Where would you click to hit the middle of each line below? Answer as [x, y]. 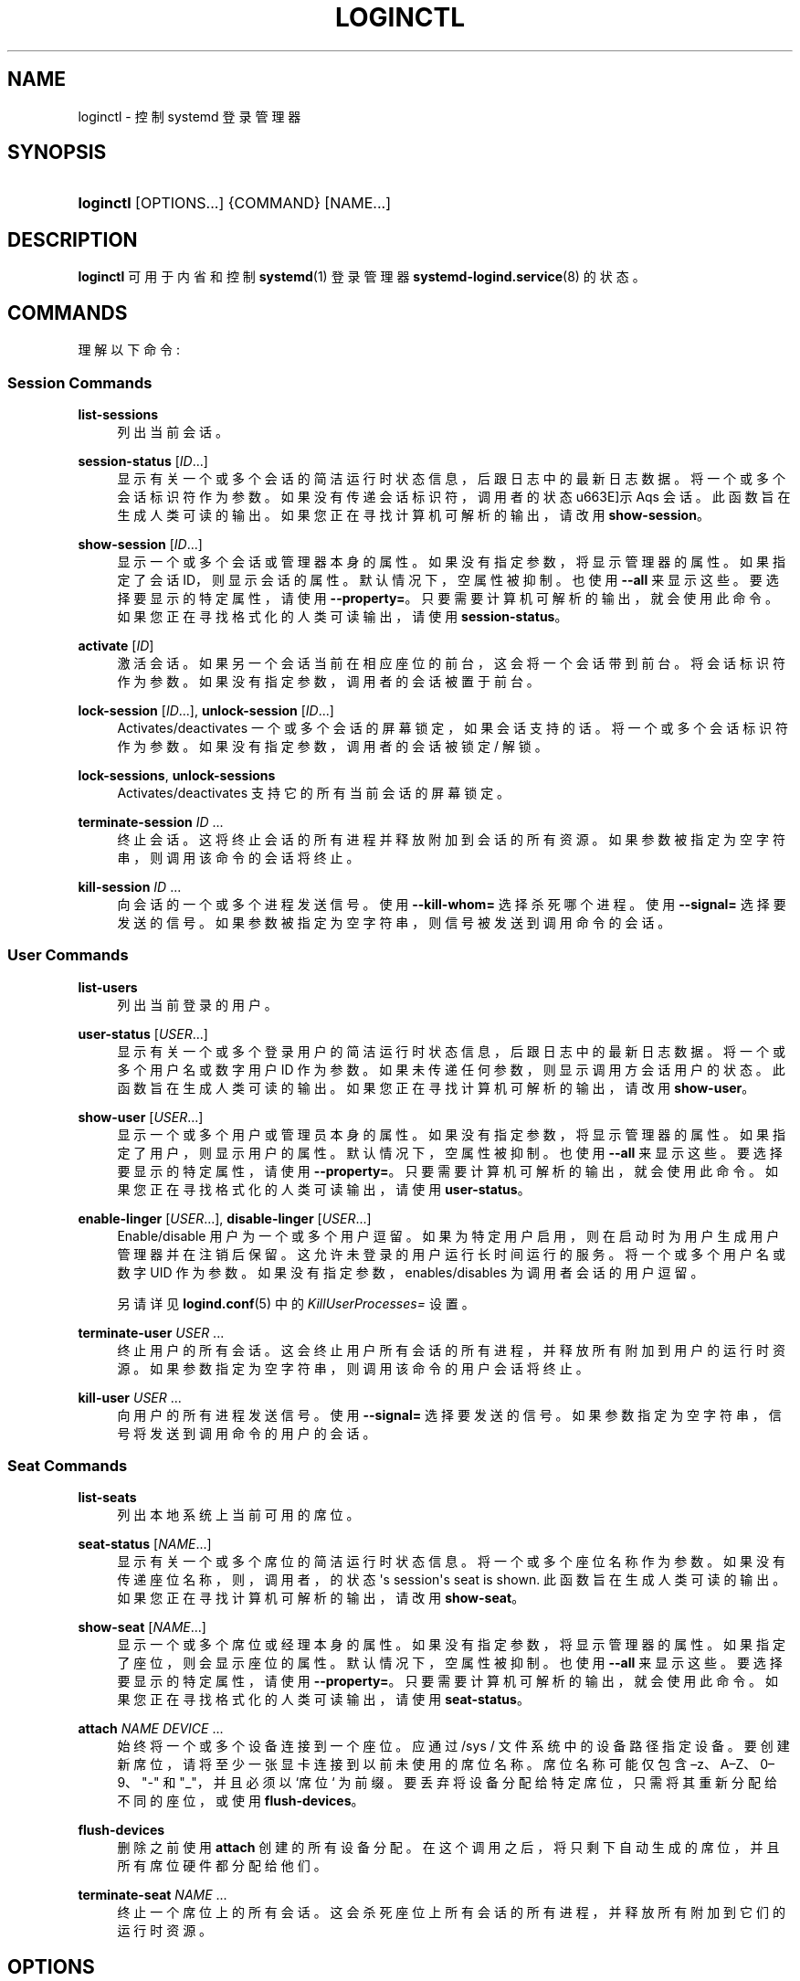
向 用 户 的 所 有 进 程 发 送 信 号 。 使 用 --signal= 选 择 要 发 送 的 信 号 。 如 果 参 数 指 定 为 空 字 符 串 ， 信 [449, 1414]
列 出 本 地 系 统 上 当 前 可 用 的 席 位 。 [238, 1515]
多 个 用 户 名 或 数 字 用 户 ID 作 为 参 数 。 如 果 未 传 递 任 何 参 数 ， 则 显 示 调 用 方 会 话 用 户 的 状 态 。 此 [451, 1069]
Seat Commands [68, 1466]
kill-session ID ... [130, 886]
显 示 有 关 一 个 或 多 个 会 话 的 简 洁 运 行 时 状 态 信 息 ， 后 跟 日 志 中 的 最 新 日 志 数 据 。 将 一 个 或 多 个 [451, 478]
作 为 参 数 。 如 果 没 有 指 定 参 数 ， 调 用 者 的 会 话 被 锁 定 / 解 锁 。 [332, 746]
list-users [108, 987]
